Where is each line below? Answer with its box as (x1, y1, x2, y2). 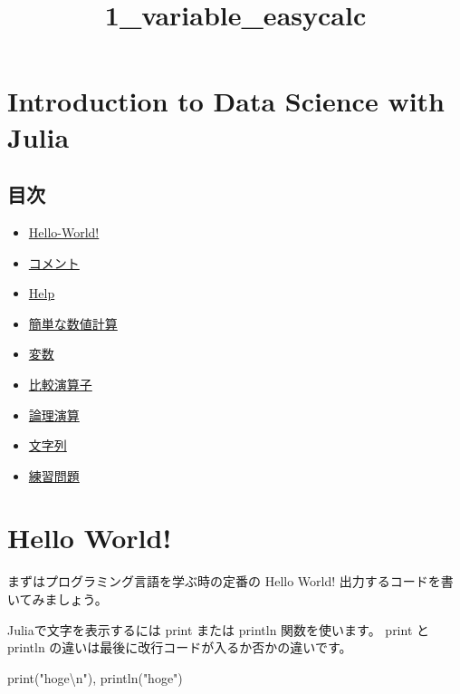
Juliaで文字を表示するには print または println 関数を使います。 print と (7, 620, 430, 639)
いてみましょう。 (7, 590, 108, 609)
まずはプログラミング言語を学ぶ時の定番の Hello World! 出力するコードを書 (7, 572, 454, 591)
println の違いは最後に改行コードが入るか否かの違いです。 (7, 638, 352, 657)
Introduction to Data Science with (7, 82, 446, 120)
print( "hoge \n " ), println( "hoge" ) (7, 668, 183, 687)
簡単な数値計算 (28, 313, 118, 333)
